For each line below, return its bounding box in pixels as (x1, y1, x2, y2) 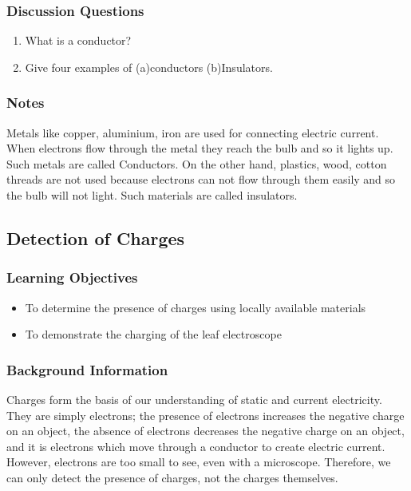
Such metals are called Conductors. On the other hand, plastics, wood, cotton (6, 155, 387, 172)
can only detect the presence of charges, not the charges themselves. (6, 469, 338, 485)
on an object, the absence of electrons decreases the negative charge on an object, (6, 422, 405, 439)
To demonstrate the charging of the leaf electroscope (25, 326, 282, 343)
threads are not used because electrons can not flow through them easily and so (6, 171, 396, 188)
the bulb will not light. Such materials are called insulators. (6, 187, 298, 203)
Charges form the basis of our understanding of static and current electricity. (6, 391, 382, 407)
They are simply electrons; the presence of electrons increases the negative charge (6, 406, 405, 423)
